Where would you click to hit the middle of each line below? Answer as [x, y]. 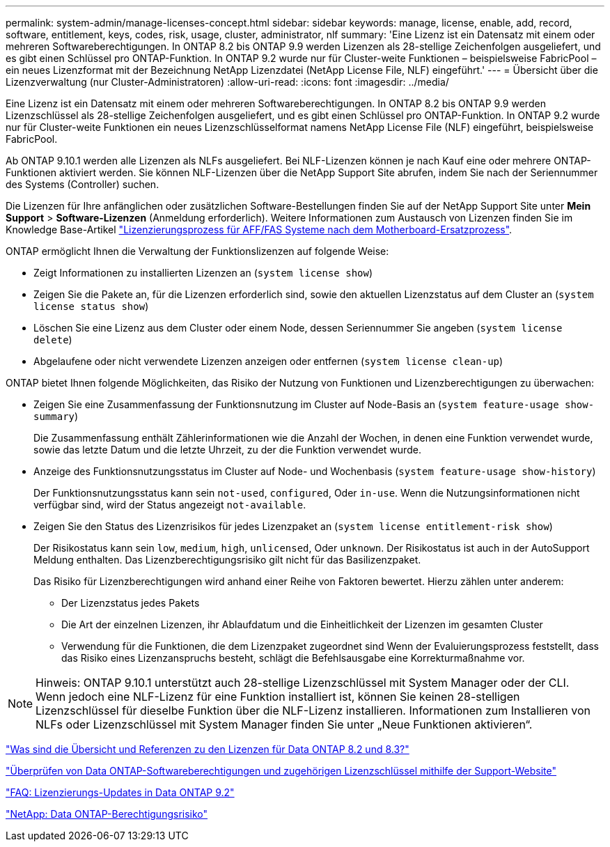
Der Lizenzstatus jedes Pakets [131, 603]
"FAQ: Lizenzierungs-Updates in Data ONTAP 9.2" [120, 792]
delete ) [53, 340]
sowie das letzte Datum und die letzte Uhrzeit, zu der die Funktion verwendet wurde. [227, 450]
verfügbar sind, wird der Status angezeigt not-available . [170, 505]
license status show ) [91, 306]
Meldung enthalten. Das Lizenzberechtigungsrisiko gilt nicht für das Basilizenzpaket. [227, 560]
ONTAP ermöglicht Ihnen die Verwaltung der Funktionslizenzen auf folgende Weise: [197, 251]
